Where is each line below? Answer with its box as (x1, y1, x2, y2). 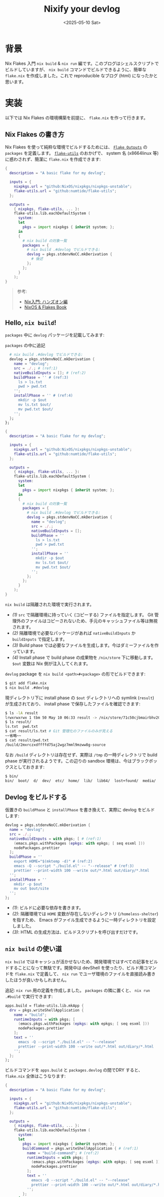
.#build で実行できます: (5, 993, 53, 999)
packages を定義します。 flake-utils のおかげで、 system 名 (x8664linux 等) (5, 150, 159, 156)
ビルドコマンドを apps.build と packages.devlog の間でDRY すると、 (5, 1067, 143, 1073)
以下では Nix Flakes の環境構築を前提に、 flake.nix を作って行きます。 (5, 115, 148, 121)
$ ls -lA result (5, 710, 38, 716)
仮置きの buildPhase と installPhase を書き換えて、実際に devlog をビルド (5, 807, 155, 813)
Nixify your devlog (43, 3, 121, 15)
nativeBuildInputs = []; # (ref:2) (14, 370, 86, 375)
